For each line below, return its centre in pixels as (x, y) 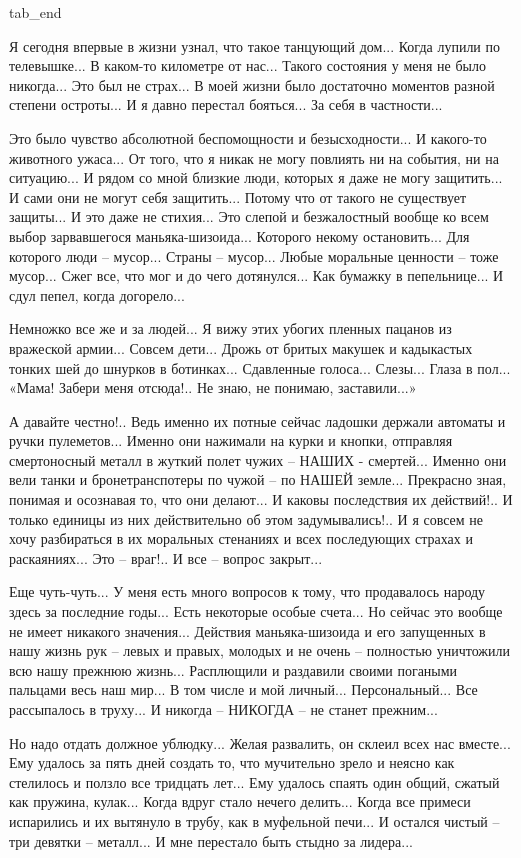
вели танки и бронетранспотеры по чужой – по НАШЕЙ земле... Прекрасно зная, (258, 479)
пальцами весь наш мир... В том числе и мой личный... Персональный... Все (243, 689)
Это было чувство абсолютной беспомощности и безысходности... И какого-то (248, 137)
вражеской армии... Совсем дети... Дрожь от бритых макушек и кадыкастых (241, 347)
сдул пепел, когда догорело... (97, 294)
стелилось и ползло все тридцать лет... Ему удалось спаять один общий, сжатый (254, 781)
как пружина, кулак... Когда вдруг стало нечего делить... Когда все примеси (240, 801)
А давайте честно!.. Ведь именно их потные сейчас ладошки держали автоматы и (257, 420)
